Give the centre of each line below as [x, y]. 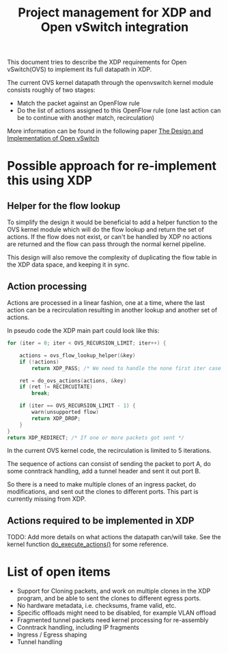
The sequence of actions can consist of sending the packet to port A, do [109, 464]
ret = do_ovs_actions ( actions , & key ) [73, 381]
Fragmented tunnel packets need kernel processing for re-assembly [113, 620]
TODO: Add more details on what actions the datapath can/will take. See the [114, 537]
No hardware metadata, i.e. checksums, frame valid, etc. [96, 606]
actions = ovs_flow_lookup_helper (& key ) [77, 355]
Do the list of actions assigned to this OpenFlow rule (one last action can [119, 110]
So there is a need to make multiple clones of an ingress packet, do [102, 484]
